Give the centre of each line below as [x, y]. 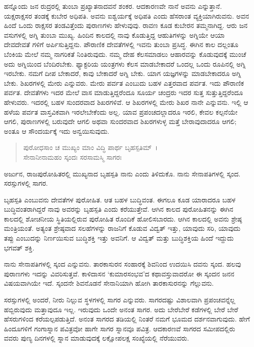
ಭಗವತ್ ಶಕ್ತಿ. [19, 247]
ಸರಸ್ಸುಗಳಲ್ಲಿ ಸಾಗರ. [26, 183]
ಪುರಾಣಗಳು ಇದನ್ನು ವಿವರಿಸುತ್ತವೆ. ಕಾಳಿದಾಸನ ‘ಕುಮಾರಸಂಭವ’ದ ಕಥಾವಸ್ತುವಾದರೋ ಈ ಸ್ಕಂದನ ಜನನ [119, 273]
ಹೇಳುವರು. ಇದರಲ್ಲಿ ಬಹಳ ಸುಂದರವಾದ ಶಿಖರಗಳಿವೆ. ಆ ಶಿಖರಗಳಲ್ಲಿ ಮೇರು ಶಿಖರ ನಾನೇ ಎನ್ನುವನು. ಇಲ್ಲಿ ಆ [126, 102]
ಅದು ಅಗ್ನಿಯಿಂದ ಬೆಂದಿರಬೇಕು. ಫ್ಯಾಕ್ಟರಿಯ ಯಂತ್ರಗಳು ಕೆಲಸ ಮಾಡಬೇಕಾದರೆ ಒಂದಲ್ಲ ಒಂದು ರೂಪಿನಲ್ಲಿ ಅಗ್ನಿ [125, 63]
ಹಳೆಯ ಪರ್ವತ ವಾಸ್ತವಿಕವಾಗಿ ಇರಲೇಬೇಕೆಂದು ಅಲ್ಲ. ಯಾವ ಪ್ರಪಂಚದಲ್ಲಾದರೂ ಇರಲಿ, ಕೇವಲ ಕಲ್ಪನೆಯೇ [121, 112]
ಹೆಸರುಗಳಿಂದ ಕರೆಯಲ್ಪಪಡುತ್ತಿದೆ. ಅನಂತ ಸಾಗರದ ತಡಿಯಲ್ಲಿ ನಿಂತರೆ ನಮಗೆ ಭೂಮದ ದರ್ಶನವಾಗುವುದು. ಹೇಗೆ [127, 319]
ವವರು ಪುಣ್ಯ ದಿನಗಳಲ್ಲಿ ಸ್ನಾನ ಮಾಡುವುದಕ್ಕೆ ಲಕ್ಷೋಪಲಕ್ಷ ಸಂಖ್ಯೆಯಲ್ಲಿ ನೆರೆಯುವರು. [97, 338]
